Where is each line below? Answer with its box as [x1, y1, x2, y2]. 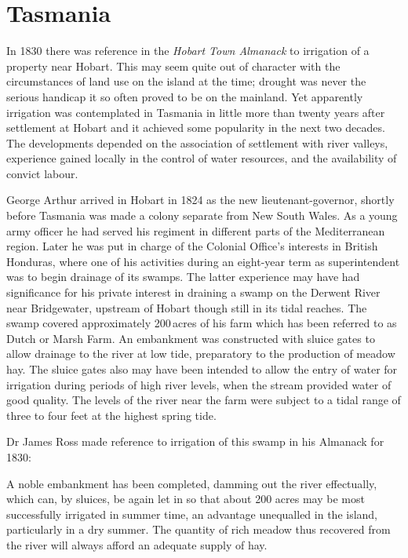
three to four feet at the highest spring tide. [6, 407, 217, 423]
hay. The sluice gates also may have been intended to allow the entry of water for [6, 361, 398, 377]
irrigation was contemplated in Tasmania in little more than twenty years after [6, 104, 385, 120]
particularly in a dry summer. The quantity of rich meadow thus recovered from [6, 521, 391, 538]
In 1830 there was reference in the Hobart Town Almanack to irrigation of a [6, 42, 370, 59]
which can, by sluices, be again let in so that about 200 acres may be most [6, 491, 365, 507]
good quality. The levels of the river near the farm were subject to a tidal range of [6, 392, 401, 408]
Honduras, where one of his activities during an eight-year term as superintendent [6, 253, 400, 269]
